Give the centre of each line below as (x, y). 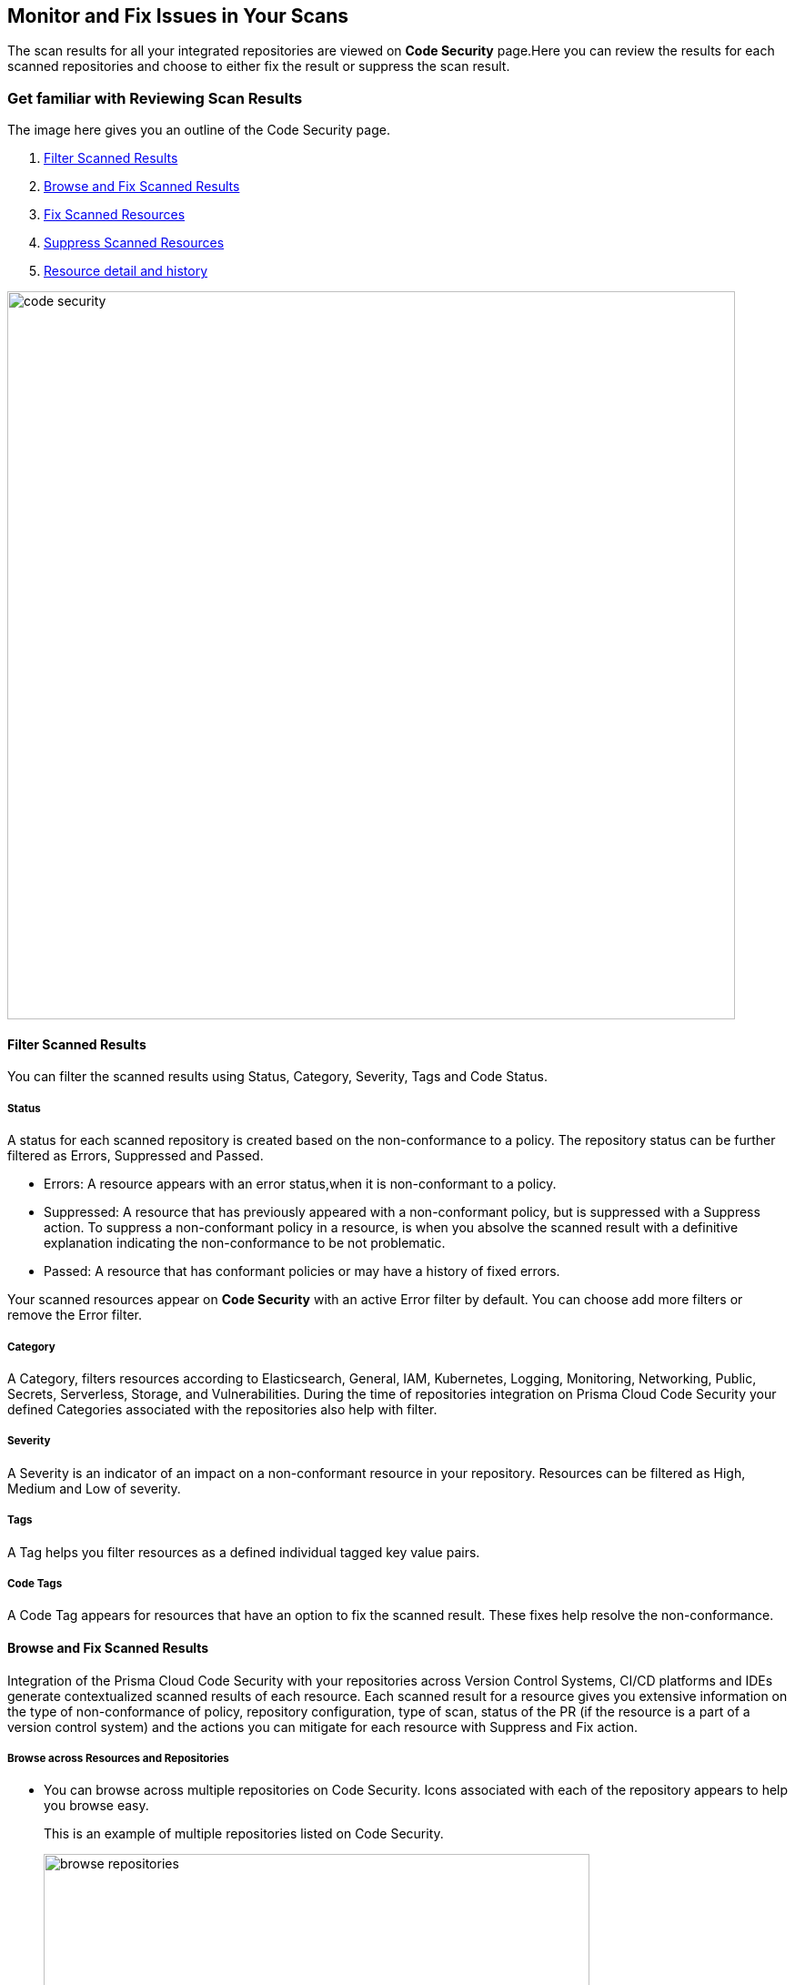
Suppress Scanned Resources (134, 243)
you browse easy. (96, 1806)
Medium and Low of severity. (94, 1488)
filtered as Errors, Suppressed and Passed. (136, 1156)
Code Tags (35, 1583)
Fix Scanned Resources (115, 215)
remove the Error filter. (75, 1315)
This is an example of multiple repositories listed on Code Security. (244, 1834)
